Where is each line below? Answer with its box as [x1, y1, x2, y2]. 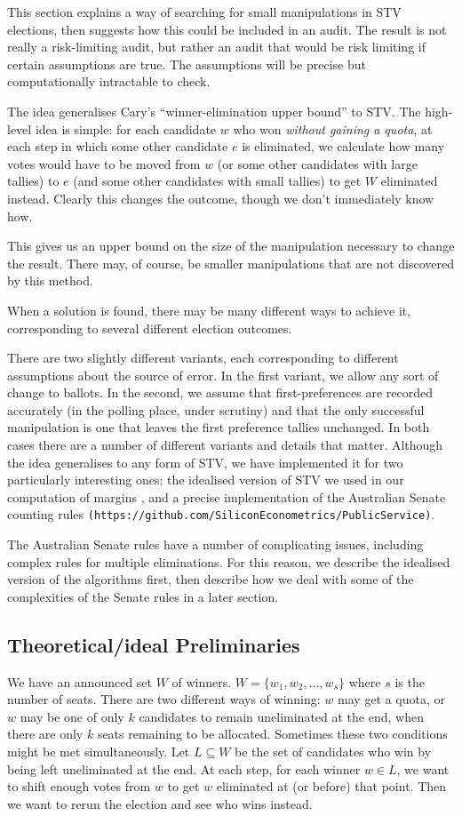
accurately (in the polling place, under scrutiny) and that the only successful [7, 400, 425, 419]
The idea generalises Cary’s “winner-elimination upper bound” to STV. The [7, 101, 421, 120]
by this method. [7, 271, 93, 290]
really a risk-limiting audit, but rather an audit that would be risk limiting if [7, 37, 426, 56]
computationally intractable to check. [7, 72, 211, 91]
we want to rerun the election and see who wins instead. [7, 794, 313, 812]
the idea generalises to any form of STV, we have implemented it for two [7, 452, 403, 471]
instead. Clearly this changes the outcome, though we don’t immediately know [7, 188, 434, 207]
